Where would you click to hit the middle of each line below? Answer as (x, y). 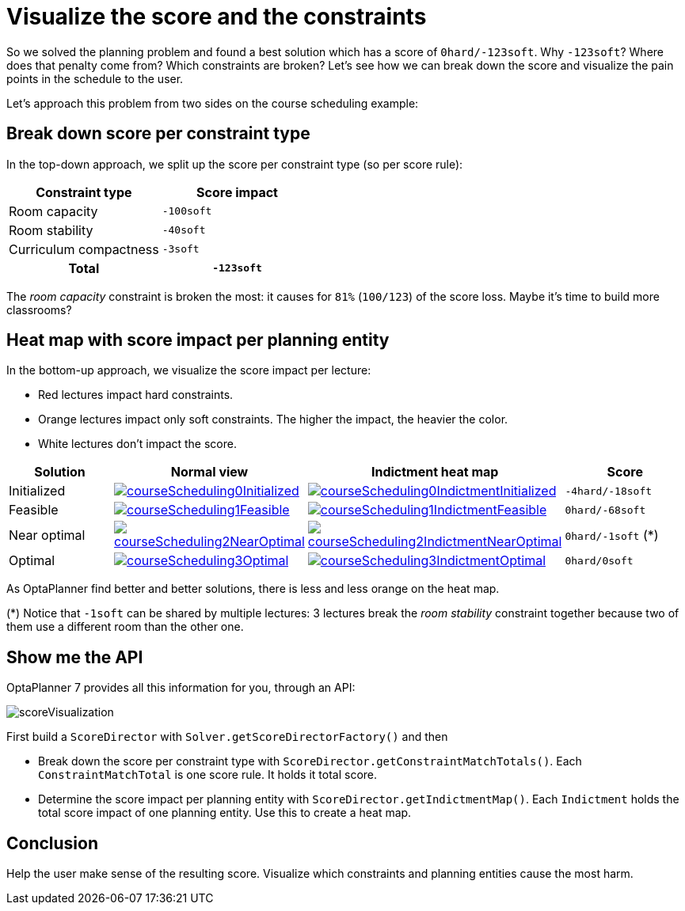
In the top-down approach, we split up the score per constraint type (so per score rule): (235, 164)
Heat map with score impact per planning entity (198, 340)
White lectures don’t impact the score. (137, 444)
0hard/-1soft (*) (612, 535)
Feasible (34, 510)
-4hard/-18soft (609, 491)
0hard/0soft (599, 560)
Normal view (209, 472)
